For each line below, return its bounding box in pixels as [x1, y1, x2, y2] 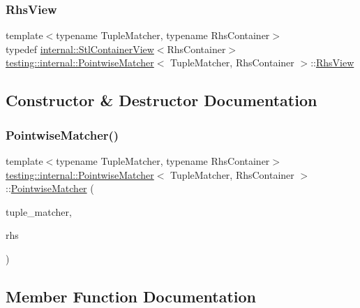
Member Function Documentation [6, 285, 257, 307]
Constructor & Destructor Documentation [6, 89, 317, 111]
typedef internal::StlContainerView [6, 41, 154, 56]
